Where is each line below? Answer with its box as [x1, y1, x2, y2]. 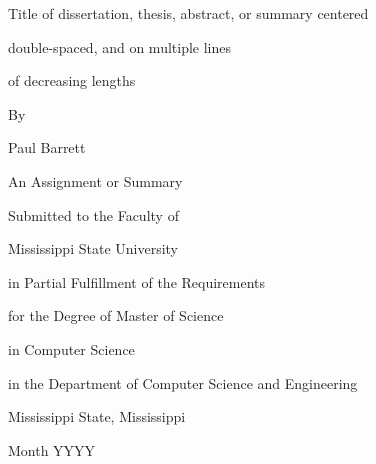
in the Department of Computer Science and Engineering [8, 372, 358, 393]
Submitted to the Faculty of [8, 204, 179, 225]
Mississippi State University [8, 238, 178, 259]
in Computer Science [8, 338, 135, 359]
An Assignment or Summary [8, 170, 183, 191]
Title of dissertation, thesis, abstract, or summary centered [8, 3, 369, 23]
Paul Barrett [8, 137, 86, 158]
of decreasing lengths [8, 70, 136, 91]
